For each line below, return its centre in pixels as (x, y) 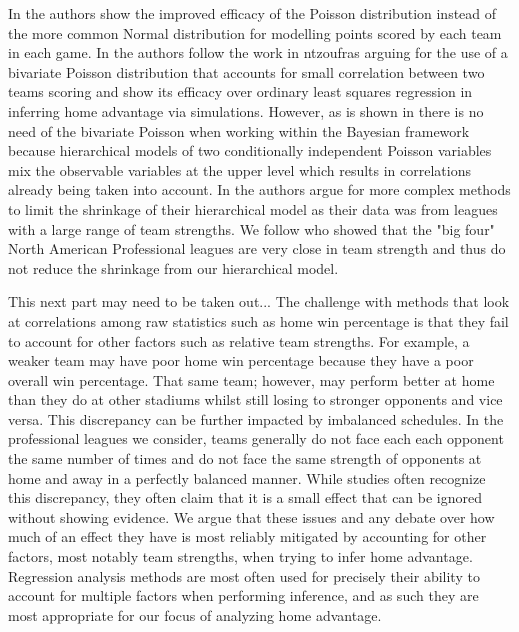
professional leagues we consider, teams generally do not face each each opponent (256, 438)
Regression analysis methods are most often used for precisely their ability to (244, 575)
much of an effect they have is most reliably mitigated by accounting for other (247, 536)
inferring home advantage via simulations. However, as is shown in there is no (246, 110)
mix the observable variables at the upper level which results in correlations (239, 169)
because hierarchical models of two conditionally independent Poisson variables (250, 150)
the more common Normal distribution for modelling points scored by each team (255, 32)
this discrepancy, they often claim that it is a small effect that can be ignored (245, 497)
